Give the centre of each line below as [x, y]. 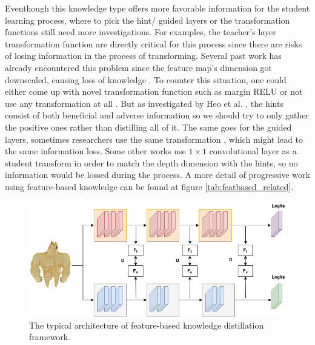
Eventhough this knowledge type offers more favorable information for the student [157, 8]
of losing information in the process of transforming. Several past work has [143, 56]
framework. [50, 337]
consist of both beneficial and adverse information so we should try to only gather [157, 115]
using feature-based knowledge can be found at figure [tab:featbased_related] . [149, 186]
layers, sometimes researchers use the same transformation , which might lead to [154, 139]
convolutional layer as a [253, 151]
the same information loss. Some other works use [95, 151]
